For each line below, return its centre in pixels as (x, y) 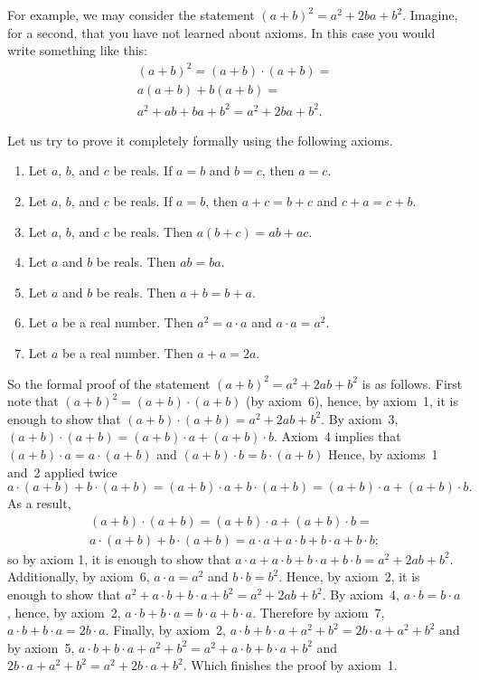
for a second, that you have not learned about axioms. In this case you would (221, 32)
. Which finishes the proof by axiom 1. (290, 665)
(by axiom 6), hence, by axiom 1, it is (352, 401)
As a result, (39, 503)
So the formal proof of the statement (109, 383)
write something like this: (77, 50)
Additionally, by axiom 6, (79, 576)
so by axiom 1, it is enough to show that (119, 558)
